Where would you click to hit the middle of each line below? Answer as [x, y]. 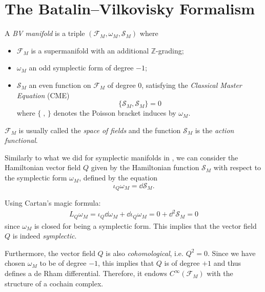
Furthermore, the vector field [50, 253]
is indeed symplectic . [45, 236]
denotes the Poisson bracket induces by [115, 113]
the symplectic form [36, 178]
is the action [215, 130]
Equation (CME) [43, 95]
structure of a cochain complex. [54, 283]
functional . [21, 140]
